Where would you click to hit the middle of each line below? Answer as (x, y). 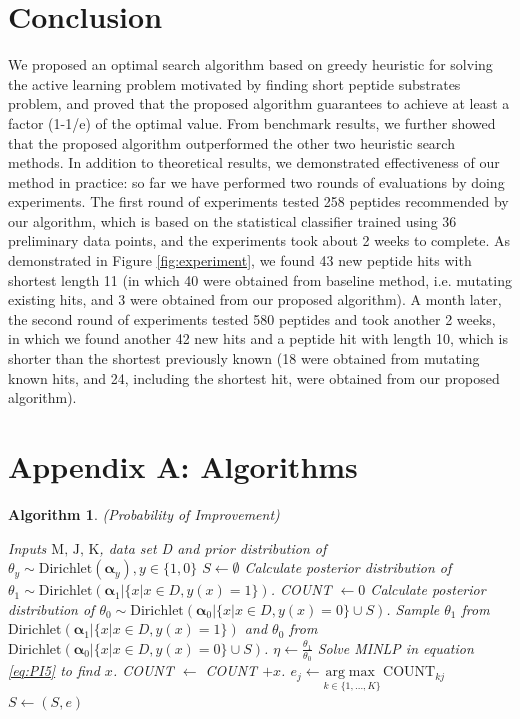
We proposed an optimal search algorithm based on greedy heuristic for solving (250, 64)
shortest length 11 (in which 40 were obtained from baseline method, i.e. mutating (260, 279)
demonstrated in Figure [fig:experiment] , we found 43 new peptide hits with (240, 260)
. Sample (413, 608)
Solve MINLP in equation (395, 647)
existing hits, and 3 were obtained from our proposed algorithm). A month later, (255, 299)
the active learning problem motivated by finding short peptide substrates (234, 83)
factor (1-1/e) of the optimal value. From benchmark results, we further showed (252, 122)
